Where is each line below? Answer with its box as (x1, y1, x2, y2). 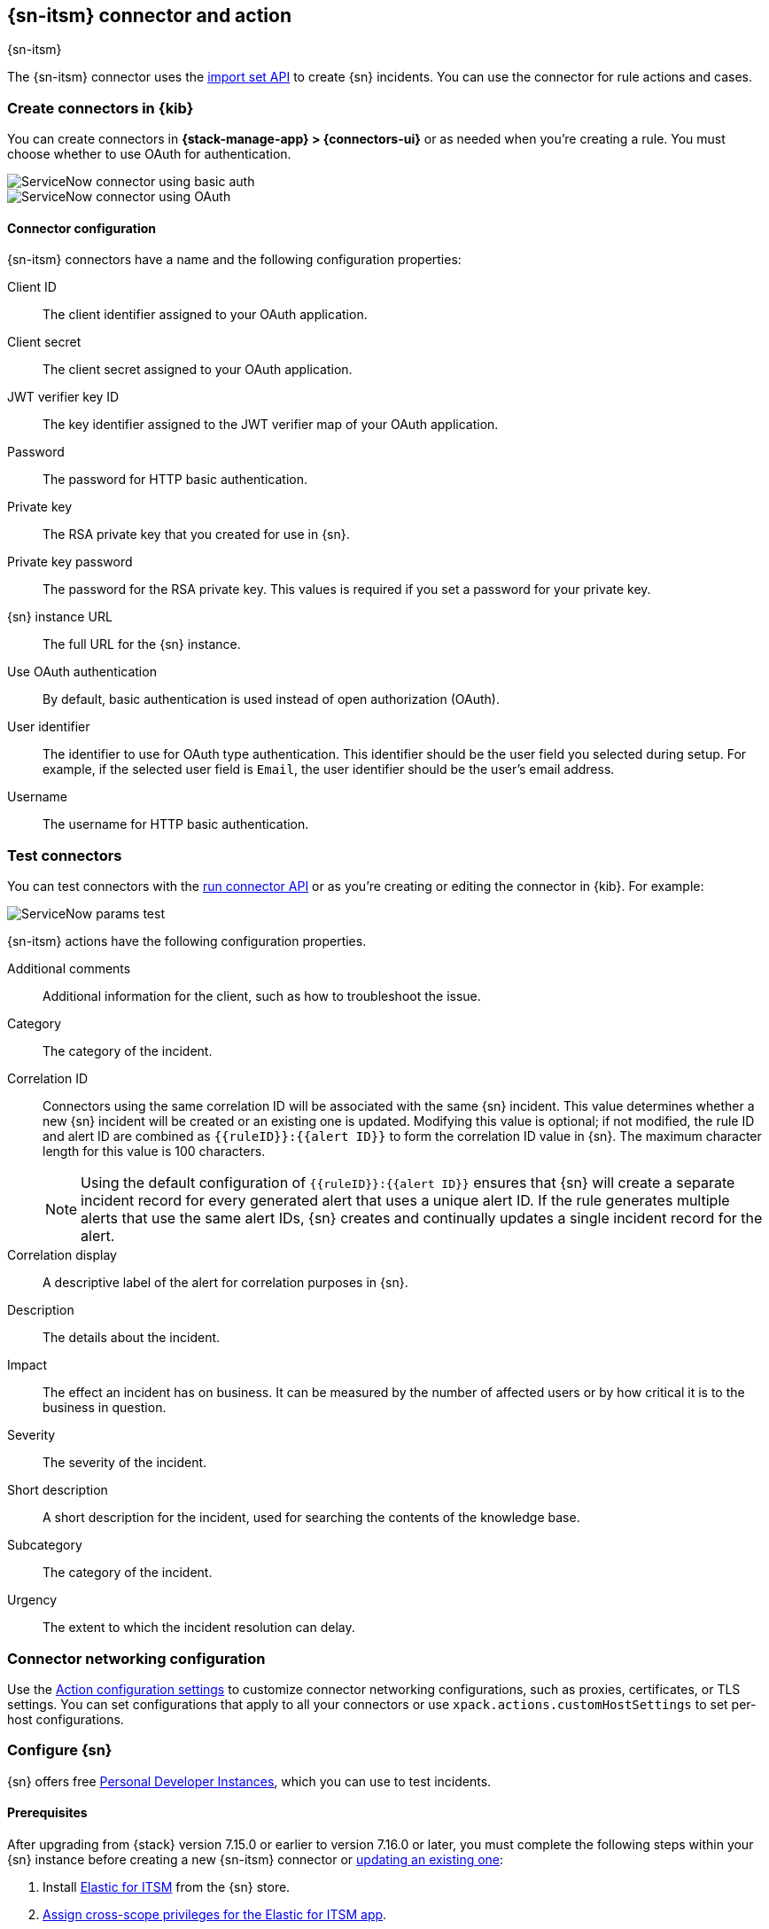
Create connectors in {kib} (7, 98, 194, 117)
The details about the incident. (43, 1330, 221, 1346)
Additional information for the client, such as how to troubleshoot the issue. (43, 988, 481, 1004)
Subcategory (7, 1537, 82, 1553)
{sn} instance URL (7, 609, 113, 625)
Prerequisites (7, 1805, 88, 1821)
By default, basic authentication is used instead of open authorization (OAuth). (43, 691, 500, 707)
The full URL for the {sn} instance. (43, 636, 241, 652)
